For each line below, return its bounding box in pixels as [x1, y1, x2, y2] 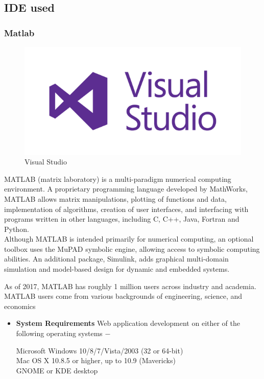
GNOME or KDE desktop [16, 365, 98, 375]
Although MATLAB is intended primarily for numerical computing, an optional [4, 233, 254, 244]
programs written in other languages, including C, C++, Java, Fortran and [4, 214, 239, 224]
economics [4, 300, 36, 311]
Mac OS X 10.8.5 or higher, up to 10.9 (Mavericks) [16, 355, 176, 366]
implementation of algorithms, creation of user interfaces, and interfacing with [4, 203, 249, 214]
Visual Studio [25, 156, 67, 167]
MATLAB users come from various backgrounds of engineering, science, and [4, 291, 243, 301]
